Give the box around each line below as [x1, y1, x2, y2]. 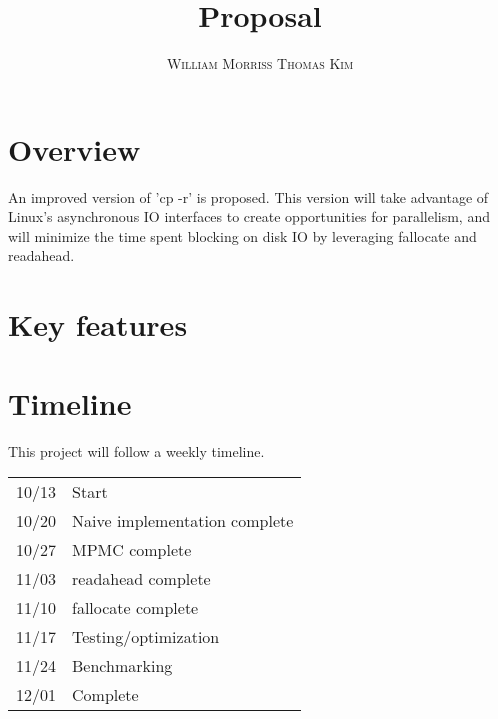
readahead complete [72, 567, 211, 591]
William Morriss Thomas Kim [166, 53, 354, 74]
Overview [8, 128, 141, 169]
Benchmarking [72, 654, 173, 678]
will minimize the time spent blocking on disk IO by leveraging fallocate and [8, 225, 477, 246]
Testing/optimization [72, 625, 220, 649]
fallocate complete [72, 596, 199, 620]
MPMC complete [72, 538, 192, 562]
